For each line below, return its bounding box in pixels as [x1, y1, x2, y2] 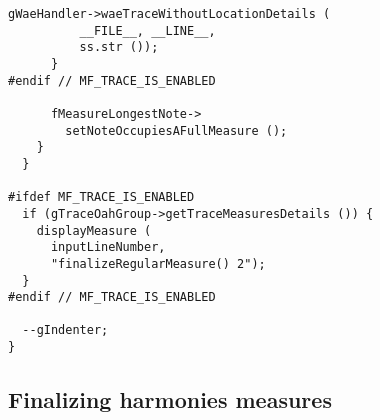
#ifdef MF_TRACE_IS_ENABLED [8, 190, 195, 205]
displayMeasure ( [36, 223, 152, 238]
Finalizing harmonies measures [8, 384, 332, 415]
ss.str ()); [79, 40, 159, 55]
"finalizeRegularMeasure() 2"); [50, 256, 266, 271]
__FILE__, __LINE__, [79, 23, 216, 38]
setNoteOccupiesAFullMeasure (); [65, 123, 288, 138]
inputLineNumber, [50, 240, 166, 255]
